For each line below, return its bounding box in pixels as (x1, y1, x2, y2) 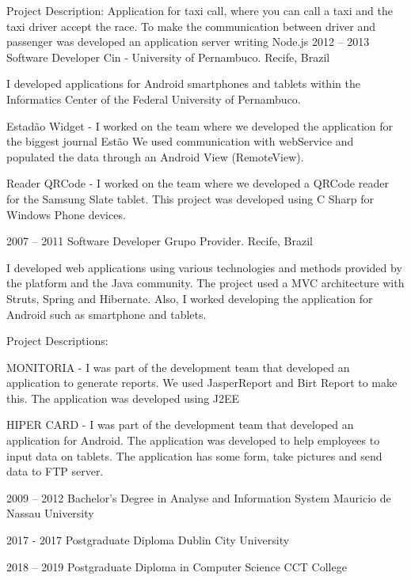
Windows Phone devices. (6, 206, 126, 222)
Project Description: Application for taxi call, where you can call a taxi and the (6, 2, 393, 18)
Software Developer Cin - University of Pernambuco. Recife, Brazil (6, 48, 330, 65)
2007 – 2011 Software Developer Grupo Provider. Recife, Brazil (6, 233, 313, 249)
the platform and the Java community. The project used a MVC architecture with (6, 275, 405, 291)
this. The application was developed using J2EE (6, 389, 240, 406)
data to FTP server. (6, 463, 104, 480)
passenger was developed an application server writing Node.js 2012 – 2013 (6, 33, 370, 50)
